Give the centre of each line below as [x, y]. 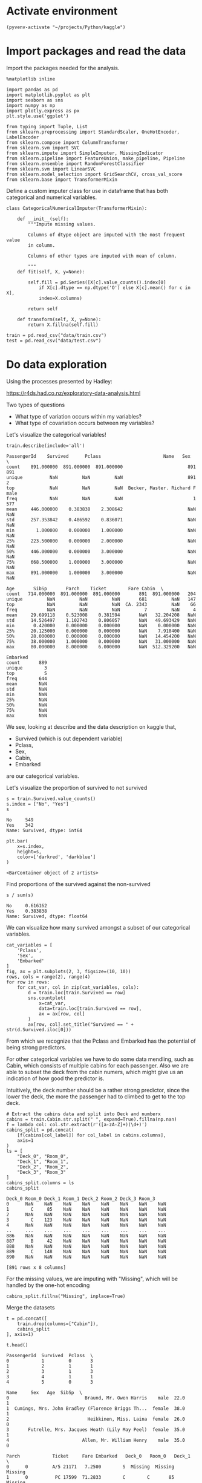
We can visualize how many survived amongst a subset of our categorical [98, 927]
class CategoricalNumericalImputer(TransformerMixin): [77, 208]
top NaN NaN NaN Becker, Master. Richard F [101, 488]
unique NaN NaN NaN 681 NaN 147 [101, 599]
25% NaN [27, 700]
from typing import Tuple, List [47, 126]
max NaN [27, 715]
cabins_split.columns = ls [40, 1183]
